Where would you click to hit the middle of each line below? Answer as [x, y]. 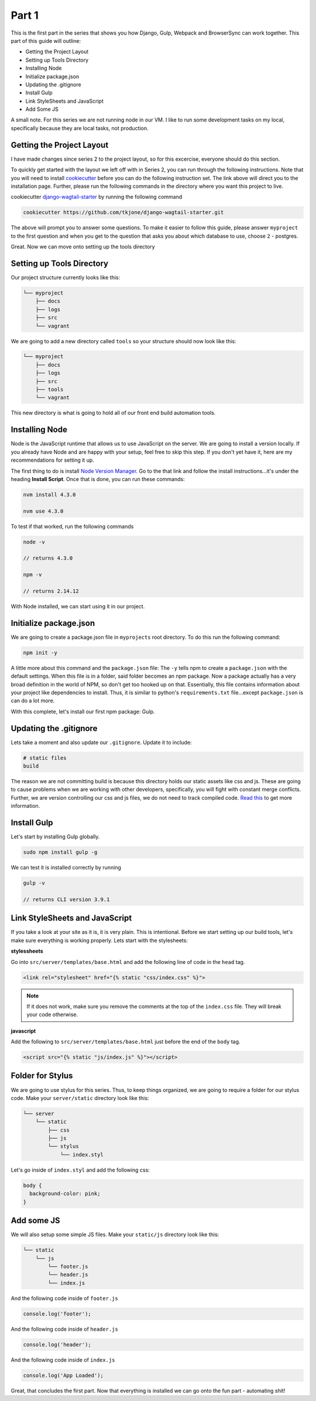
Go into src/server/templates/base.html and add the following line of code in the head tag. [128, 962]
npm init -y [40, 652]
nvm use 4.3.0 [43, 511]
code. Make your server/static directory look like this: [80, 1098]
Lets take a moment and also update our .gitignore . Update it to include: [101, 742]
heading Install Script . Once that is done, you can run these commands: [98, 479]
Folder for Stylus [42, 1076]
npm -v [32, 575]
